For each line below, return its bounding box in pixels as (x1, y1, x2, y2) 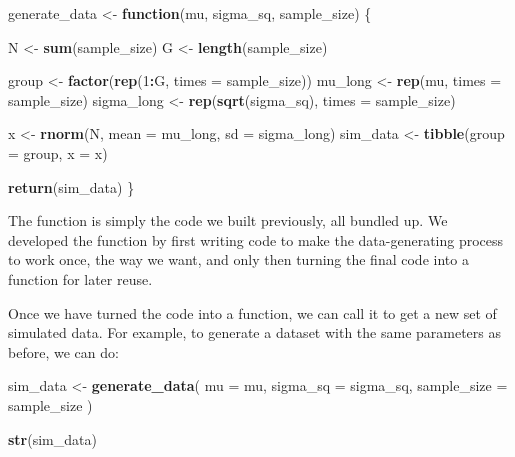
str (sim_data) (8, 428, 97, 449)
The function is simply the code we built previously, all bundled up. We (8, 210, 448, 231)
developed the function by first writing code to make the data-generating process (8, 229, 504, 250)
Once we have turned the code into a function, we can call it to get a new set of (8, 302, 497, 323)
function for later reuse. (8, 268, 153, 289)
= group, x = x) (8, 142, 108, 163)
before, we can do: (8, 341, 119, 362)
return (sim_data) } (8, 176, 135, 197)
